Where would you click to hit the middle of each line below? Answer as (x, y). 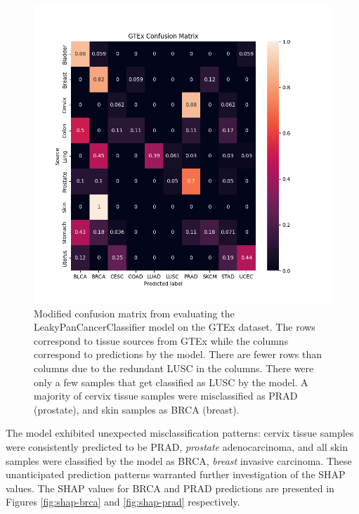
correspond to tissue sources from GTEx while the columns (161, 340)
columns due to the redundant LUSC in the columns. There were (174, 368)
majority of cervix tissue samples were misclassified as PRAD (166, 396)
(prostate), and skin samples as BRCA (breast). (137, 409)
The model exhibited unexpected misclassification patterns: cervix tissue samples (180, 433)
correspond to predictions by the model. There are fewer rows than (178, 354)
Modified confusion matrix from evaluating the (134, 313)
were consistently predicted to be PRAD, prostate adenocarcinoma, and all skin (177, 446)
